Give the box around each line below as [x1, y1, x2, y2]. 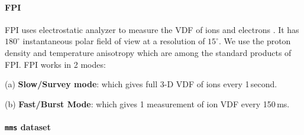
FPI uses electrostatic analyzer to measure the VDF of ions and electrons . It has [5, 23, 299, 35]
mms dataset [5, 120, 51, 133]
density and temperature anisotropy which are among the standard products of [5, 46, 292, 58]
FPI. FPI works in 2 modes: [5, 58, 106, 70]
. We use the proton [218, 35, 291, 47]
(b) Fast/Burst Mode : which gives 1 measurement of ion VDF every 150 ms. [5, 97, 290, 110]
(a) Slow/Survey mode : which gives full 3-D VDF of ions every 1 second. [5, 78, 277, 90]
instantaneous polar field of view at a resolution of [22, 35, 205, 47]
